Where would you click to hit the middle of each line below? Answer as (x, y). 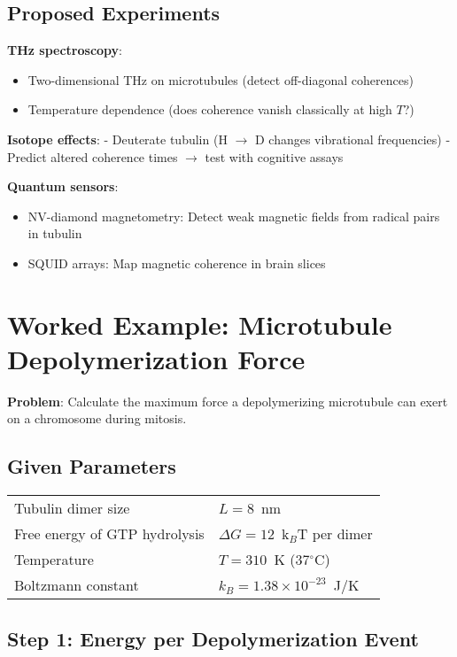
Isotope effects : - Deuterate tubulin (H (117, 139)
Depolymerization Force (156, 358)
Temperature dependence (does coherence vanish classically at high (210, 109)
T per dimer (335, 534)
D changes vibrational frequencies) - (352, 139)
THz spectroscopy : (65, 50)
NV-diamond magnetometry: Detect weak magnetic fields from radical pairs (234, 216)
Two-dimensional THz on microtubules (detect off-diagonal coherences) (221, 79)
